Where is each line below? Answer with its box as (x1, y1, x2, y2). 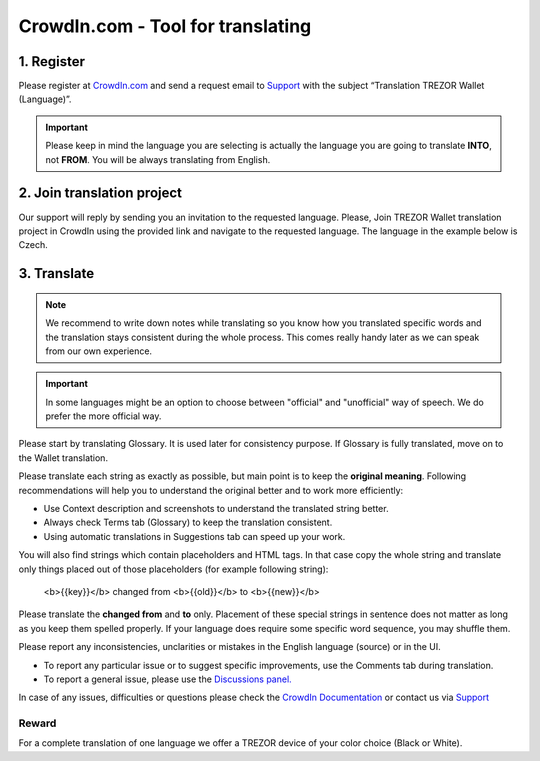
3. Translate (18, 265, 95, 282)
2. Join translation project (18, 185, 183, 202)
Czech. (18, 239, 49, 251)
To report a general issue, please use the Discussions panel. (43, 673, 292, 685)
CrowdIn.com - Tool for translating (18, 15, 312, 37)
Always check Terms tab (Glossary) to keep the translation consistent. (43, 516, 333, 529)
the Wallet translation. (18, 451, 109, 464)
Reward (18, 716, 57, 730)
